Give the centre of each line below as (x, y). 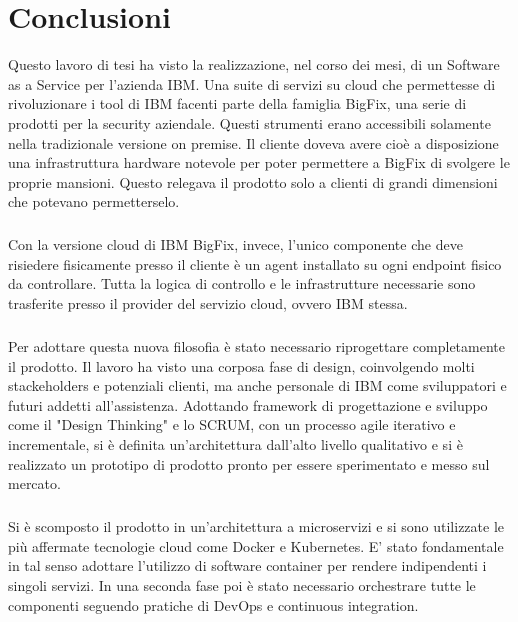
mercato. (34, 483)
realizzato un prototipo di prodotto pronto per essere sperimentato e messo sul (249, 463)
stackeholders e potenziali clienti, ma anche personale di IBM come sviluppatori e (257, 385)
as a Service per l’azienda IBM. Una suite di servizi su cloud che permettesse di (252, 83)
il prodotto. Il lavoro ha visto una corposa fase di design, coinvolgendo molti (241, 365)
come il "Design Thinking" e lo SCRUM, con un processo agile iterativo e (232, 424)
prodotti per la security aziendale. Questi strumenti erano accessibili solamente (249, 122)
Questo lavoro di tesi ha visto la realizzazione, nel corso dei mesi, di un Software (254, 64)
